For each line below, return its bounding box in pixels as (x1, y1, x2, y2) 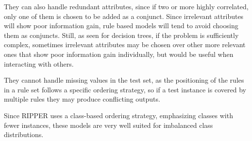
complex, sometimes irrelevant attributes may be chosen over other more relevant (4, 39, 246, 50)
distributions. (4, 129, 44, 140)
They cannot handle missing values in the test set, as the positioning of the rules (4, 75, 244, 85)
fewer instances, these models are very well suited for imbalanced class (4, 120, 213, 130)
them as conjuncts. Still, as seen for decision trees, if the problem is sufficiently (4, 30, 239, 40)
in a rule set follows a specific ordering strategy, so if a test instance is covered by (4, 84, 246, 94)
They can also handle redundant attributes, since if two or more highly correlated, (4, 1, 249, 11)
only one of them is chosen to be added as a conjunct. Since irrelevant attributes (4, 11, 244, 21)
